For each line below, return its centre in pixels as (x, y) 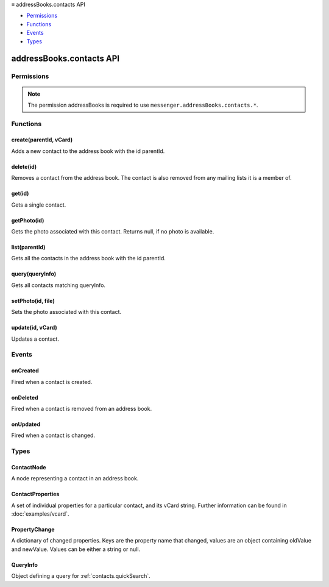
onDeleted (25, 397)
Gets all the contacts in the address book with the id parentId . (88, 258)
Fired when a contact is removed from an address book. (82, 408)
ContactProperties (35, 494)
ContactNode (29, 467)
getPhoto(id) (28, 220)
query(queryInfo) (34, 274)
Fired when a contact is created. (52, 382)
